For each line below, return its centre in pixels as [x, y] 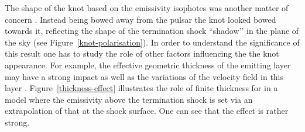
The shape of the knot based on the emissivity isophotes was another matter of [147, 8]
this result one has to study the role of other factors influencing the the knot [142, 53]
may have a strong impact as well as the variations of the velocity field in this [144, 76]
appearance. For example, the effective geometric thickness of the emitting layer [148, 65]
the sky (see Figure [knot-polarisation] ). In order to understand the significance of [152, 42]
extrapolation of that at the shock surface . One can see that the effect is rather [147, 111]
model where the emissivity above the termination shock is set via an [129, 99]
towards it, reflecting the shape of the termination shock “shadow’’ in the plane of [152, 31]
